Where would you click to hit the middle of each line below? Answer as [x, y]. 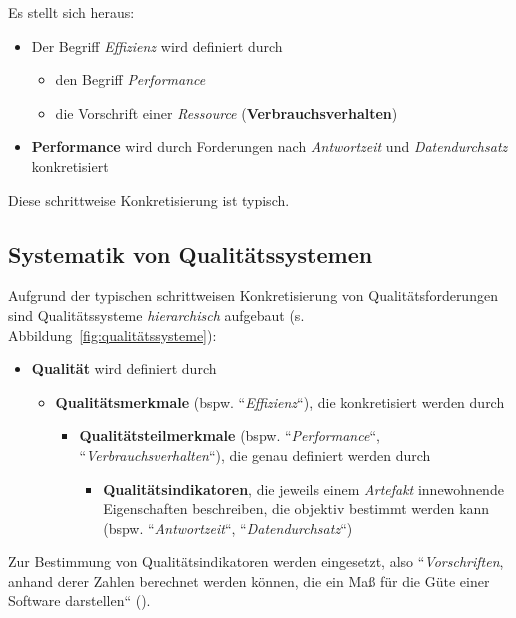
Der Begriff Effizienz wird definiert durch [157, 45]
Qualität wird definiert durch [124, 368]
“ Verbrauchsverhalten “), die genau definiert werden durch [255, 454]
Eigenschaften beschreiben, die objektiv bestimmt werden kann [296, 508]
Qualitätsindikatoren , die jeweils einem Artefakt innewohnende [303, 488]
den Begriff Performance [130, 79]
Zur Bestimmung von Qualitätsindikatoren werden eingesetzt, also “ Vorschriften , [256, 561]
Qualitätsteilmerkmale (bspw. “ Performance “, [229, 435]
